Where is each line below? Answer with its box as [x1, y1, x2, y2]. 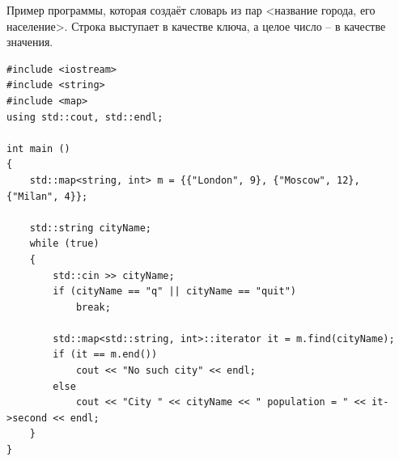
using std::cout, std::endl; [6, 111, 163, 123]
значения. [6, 33, 53, 50]
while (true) [29, 238, 100, 250]
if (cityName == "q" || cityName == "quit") [53, 285, 296, 298]
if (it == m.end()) [53, 349, 158, 361]
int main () [6, 142, 70, 154]
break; [75, 301, 111, 313]
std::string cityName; [29, 222, 151, 234]
